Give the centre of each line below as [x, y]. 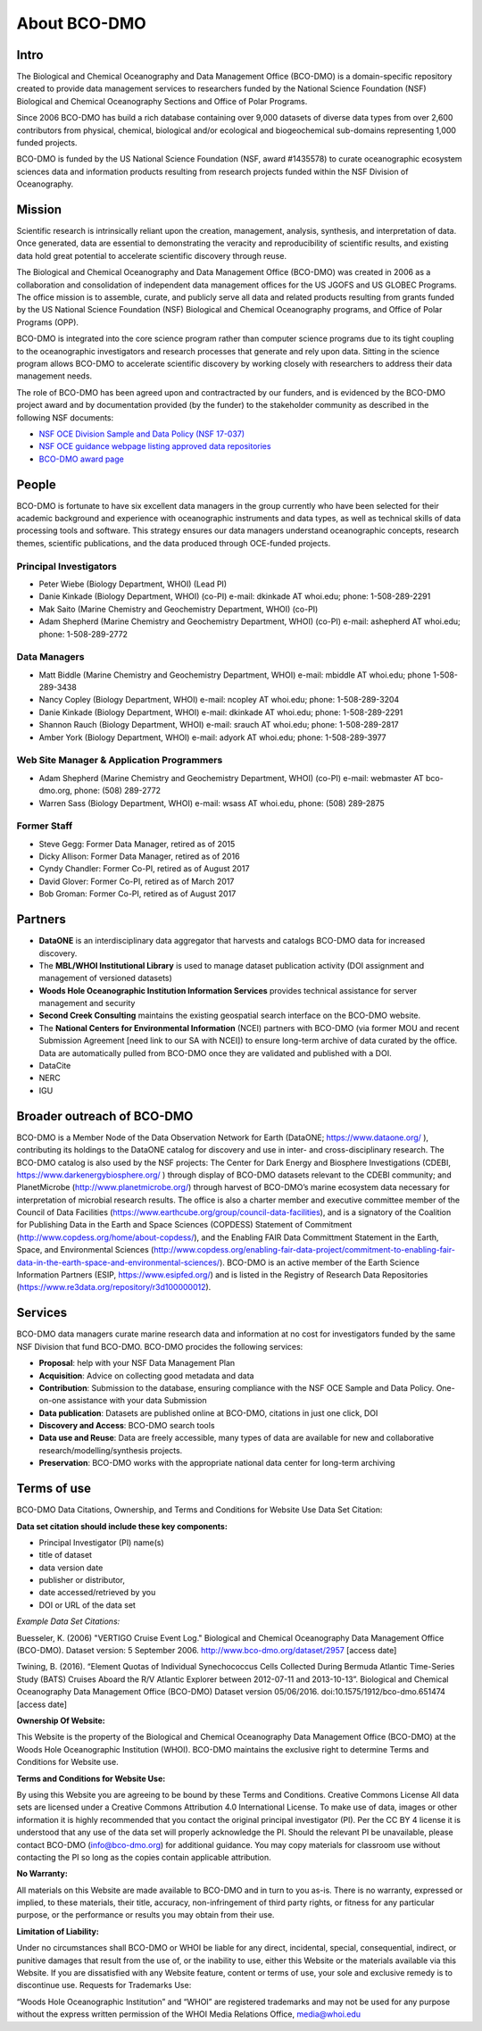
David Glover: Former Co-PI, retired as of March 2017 [137, 881]
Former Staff [45, 826]
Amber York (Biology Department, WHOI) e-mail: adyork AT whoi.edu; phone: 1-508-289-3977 [213, 737]
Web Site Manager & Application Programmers [120, 761]
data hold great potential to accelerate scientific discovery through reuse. [152, 255]
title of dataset [66, 1555]
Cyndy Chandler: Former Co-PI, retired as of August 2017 [144, 869]
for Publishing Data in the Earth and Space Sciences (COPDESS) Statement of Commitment [184, 1225]
